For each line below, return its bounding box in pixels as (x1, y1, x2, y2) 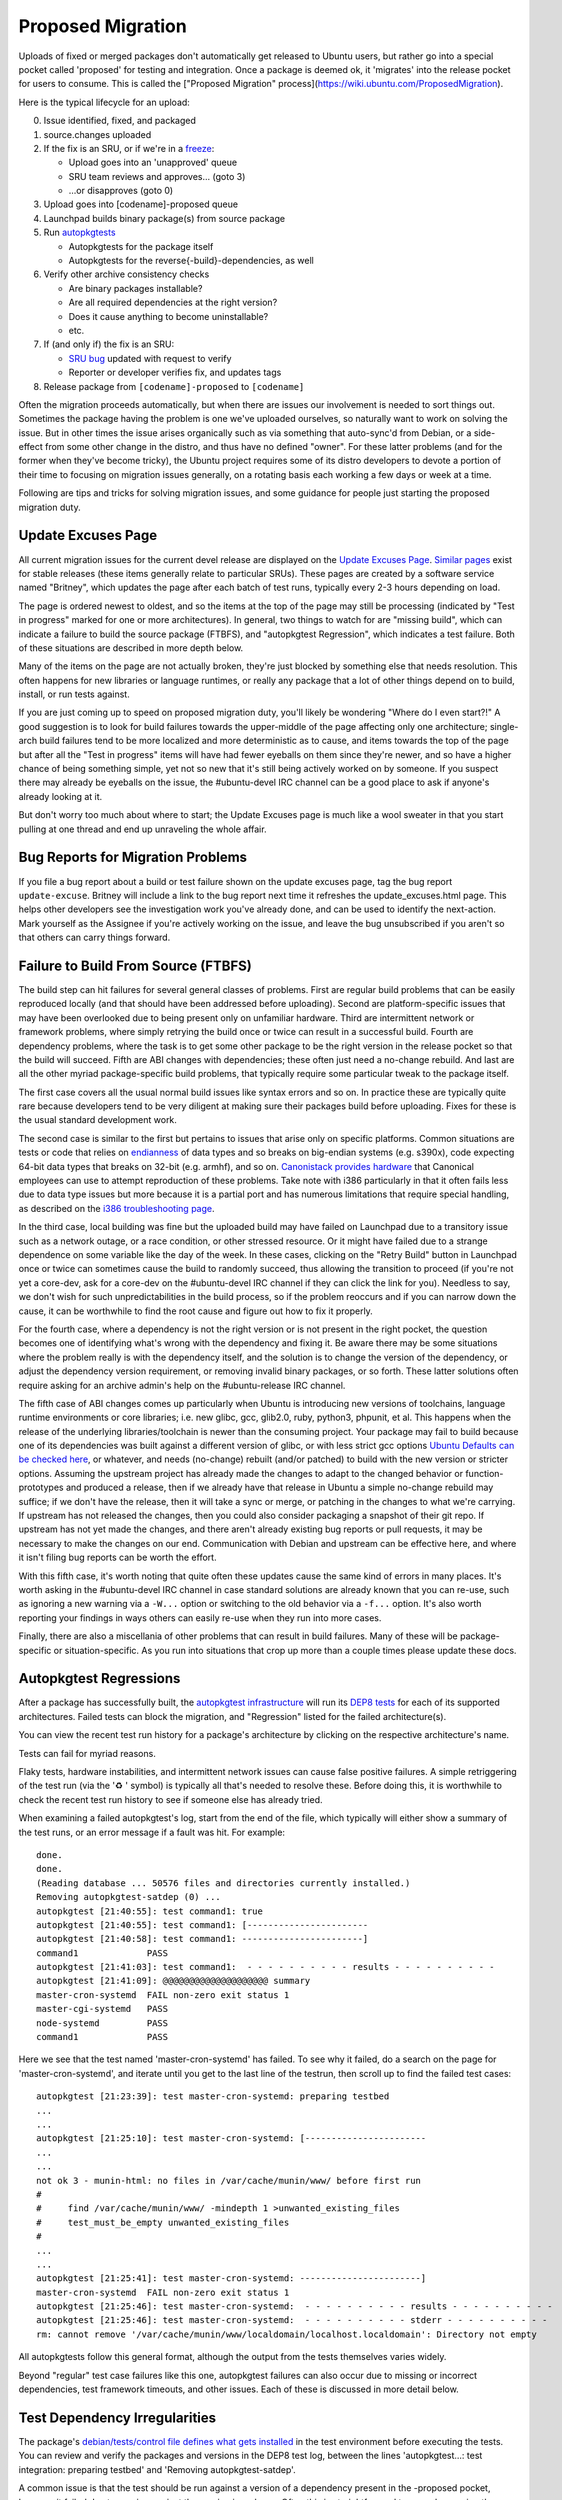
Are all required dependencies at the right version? (68, 296, 278, 309)
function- (465, 1467, 504, 1479)
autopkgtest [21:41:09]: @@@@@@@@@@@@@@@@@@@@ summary (36, 1975, 311, 1987)
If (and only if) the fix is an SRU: (43, 338, 175, 350)
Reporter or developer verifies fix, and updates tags (68, 366, 282, 379)
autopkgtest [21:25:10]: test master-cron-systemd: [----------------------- (36, 2133, 427, 2144)
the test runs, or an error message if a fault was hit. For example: (18, 1826, 285, 1838)
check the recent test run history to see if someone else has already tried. (18, 1793, 324, 1805)
